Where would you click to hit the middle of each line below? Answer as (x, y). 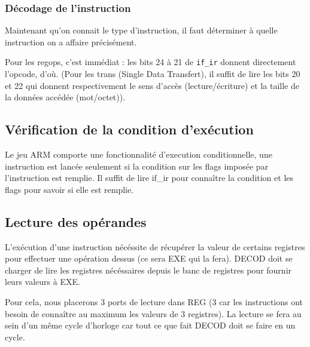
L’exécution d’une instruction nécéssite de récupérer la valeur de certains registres (155, 246)
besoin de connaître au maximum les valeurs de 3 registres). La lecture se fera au (153, 313)
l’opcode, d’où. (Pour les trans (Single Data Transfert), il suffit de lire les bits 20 (153, 74)
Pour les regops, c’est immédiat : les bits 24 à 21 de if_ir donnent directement (151, 62)
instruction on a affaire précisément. (71, 42)
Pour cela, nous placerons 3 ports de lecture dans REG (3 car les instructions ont (154, 302)
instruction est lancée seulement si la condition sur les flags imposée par (137, 166)
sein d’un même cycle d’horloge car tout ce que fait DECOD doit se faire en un (150, 325)
